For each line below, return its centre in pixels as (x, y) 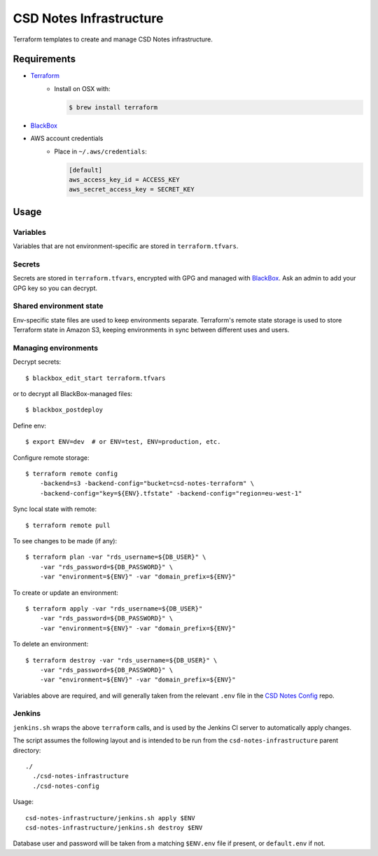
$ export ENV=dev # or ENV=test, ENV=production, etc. (123, 442)
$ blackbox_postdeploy (64, 410)
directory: (27, 750)
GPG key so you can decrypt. (55, 288)
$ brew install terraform (113, 107)
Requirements (44, 59)
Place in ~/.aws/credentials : (100, 151)
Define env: (30, 426)
